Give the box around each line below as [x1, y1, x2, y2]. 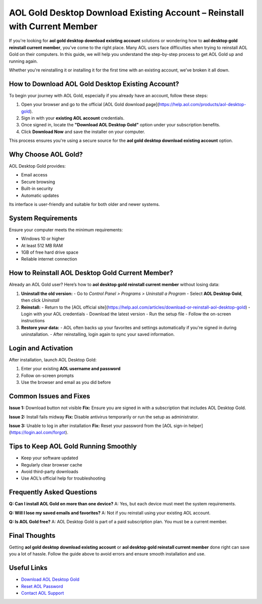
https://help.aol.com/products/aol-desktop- [159, 102, 246, 107]
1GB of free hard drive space [21, 249, 79, 255]
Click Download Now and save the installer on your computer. [21, 129, 146, 135]
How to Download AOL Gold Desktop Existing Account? [9, 80, 180, 88]
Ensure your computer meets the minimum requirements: [9, 226, 123, 233]
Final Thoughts [9, 531, 56, 539]
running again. [9, 58, 38, 64]
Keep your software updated [21, 455, 79, 461]
